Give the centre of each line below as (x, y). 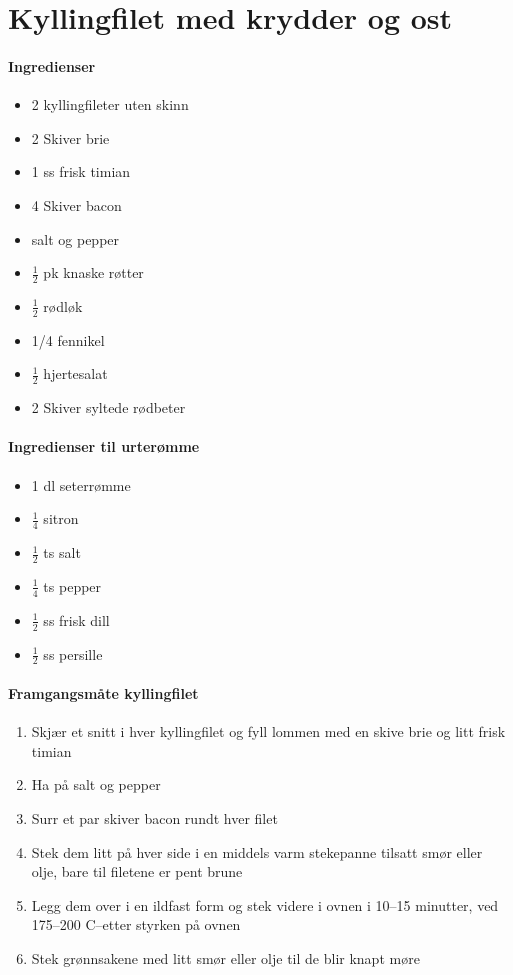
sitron (61, 518)
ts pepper (72, 585)
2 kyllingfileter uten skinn (110, 104)
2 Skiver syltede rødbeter (108, 407)
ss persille (73, 653)
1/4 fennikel (68, 339)
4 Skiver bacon (76, 204)
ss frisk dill (76, 619)
